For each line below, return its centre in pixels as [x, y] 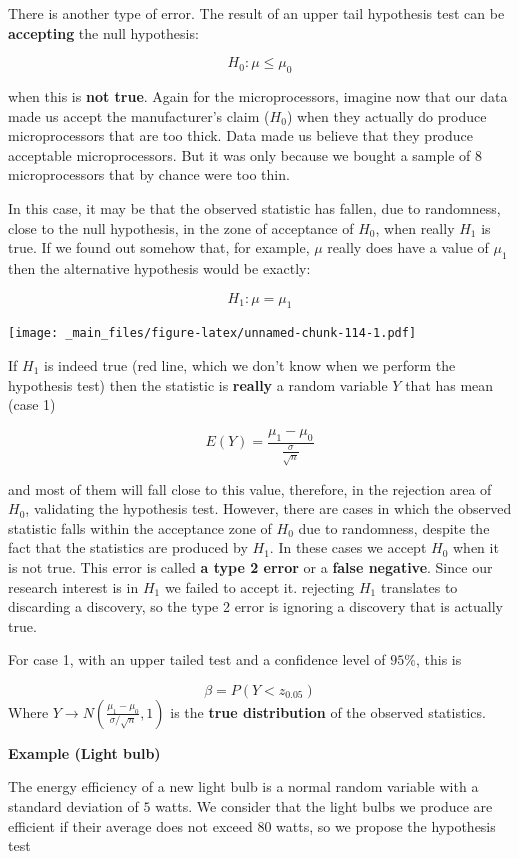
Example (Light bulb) [84, 752]
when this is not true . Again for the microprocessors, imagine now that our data [258, 95]
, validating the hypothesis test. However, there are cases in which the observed [268, 508]
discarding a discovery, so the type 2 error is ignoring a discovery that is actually [256, 606]
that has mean [449, 384]
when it [476, 547]
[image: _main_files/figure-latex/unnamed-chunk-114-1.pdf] [212, 333]
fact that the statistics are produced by [128, 547]
